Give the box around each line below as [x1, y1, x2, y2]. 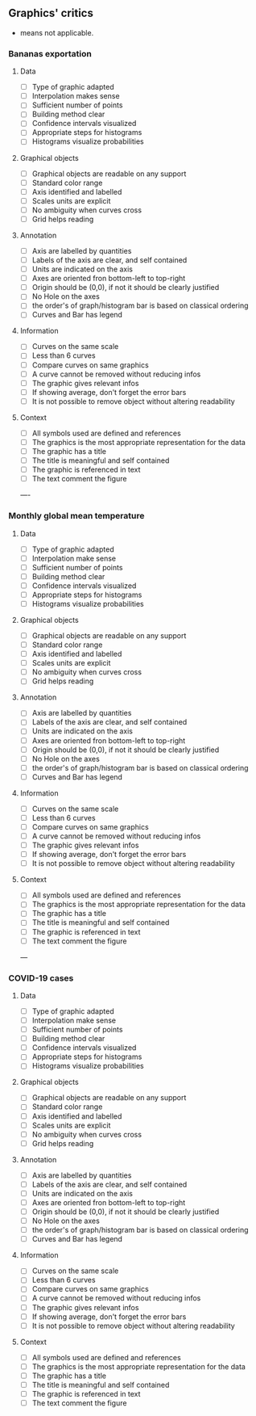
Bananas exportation [8, 48, 93, 59]
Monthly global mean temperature [8, 511, 145, 522]
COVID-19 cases [8, 973, 74, 984]
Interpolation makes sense [31, 91, 120, 101]
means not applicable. [19, 27, 94, 37]
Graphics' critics [8, 6, 94, 20]
